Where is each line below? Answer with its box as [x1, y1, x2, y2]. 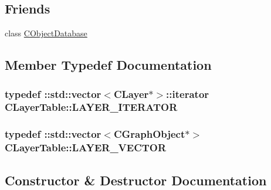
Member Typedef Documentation [5, 56, 212, 74]
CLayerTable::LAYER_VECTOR [5, 140, 167, 155]
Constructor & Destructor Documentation [5, 171, 267, 189]
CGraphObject [113, 127, 185, 141]
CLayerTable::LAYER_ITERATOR [5, 100, 178, 114]
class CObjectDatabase [5, 27, 87, 39]
